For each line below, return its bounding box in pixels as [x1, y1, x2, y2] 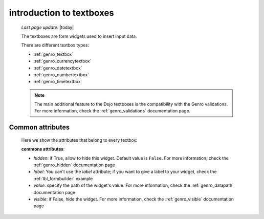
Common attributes [9, 123, 70, 131]
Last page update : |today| [21, 24, 74, 30]
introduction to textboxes [9, 7, 114, 18]
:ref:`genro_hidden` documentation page [33, 162, 115, 168]
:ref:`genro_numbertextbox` [33, 71, 89, 78]
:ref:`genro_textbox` [33, 51, 73, 57]
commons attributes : [21, 146, 65, 152]
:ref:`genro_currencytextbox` [33, 58, 91, 64]
